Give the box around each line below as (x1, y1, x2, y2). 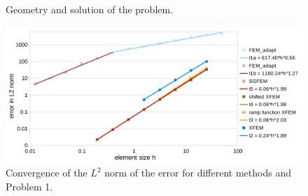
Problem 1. (6, 179, 53, 194)
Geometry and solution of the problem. (6, 2, 174, 16)
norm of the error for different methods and (104, 165, 291, 180)
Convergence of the (6, 165, 87, 180)
